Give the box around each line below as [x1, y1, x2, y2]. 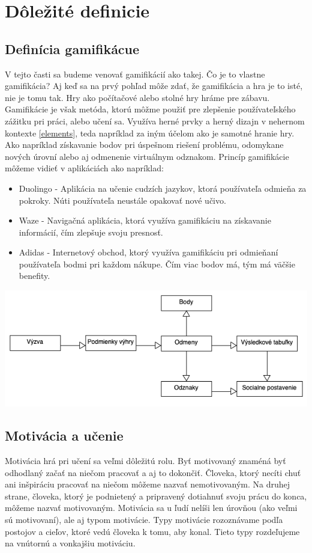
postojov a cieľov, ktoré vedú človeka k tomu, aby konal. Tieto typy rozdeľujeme [5, 525, 300, 537]
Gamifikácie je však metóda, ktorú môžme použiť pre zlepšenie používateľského [5, 103, 296, 115]
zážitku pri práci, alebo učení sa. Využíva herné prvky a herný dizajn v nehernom [5, 114, 305, 127]
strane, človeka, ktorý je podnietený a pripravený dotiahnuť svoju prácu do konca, [5, 489, 307, 502]
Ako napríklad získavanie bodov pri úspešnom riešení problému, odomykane [5, 138, 284, 151]
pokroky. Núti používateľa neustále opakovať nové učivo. [19, 194, 226, 206]
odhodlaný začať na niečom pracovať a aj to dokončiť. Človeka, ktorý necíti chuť [5, 466, 301, 478]
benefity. [19, 269, 50, 282]
